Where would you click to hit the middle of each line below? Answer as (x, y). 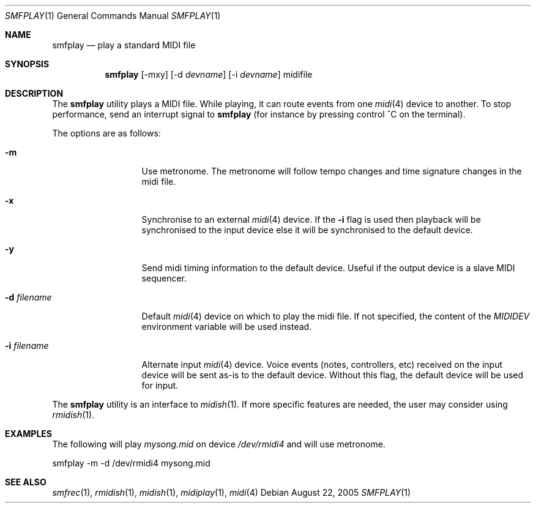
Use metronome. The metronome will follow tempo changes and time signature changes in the (332, 171)
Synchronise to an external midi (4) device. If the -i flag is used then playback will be (311, 219)
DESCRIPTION (34, 93)
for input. (160, 385)
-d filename (28, 297)
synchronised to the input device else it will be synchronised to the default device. (307, 230)
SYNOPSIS (27, 64)
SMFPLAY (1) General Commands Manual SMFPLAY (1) (113, 16)
